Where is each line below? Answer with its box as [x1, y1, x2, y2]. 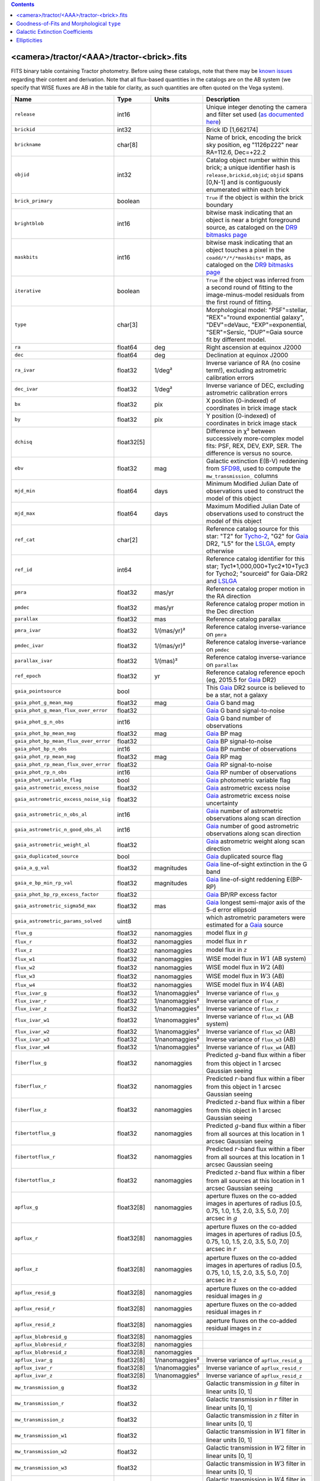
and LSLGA [206, 576, 237, 585]
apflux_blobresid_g [14, 1333, 68, 1340]
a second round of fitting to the [206, 283, 293, 291]
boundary [206, 200, 233, 209]
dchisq [14, 439, 33, 445]
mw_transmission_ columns [206, 472, 279, 480]
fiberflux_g [14, 1060, 47, 1066]
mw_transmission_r [14, 1400, 65, 1407]
